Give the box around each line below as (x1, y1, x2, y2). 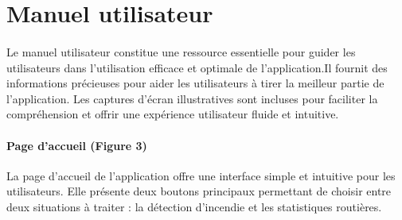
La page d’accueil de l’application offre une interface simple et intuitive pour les (6, 167, 396, 183)
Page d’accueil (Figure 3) (6, 137, 147, 153)
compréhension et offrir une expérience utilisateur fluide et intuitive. (6, 106, 339, 122)
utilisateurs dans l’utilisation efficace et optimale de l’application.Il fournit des (6, 59, 388, 75)
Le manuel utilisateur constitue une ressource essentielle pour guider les (6, 43, 356, 60)
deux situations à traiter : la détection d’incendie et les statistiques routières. (6, 198, 382, 214)
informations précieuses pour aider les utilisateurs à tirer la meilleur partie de (6, 75, 384, 91)
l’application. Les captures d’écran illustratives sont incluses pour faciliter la (6, 90, 378, 106)
